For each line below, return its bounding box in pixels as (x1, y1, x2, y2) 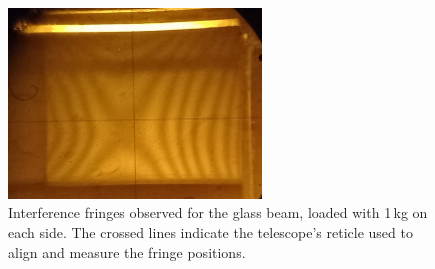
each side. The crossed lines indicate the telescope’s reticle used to (8, 221, 413, 242)
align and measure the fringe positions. (8, 241, 246, 262)
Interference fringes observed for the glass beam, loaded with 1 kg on (8, 202, 428, 223)
